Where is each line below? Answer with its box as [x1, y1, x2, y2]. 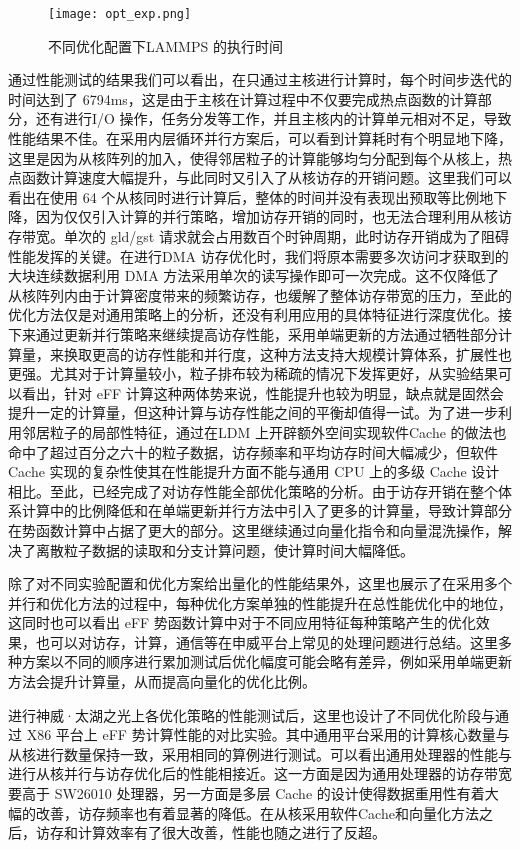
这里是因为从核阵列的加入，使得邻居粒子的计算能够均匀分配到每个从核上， [8, 147, 498, 168]
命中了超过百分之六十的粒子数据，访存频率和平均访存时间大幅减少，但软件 [8, 441, 498, 462]
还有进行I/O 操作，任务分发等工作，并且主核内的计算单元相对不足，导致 [35, 108, 512, 129]
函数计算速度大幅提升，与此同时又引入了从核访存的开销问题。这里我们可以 [21, 167, 512, 188]
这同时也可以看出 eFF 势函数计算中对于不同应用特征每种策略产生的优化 [8, 612, 476, 633]
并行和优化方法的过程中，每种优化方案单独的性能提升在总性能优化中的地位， [8, 592, 512, 613]
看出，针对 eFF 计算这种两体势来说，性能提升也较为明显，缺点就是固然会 [21, 382, 504, 403]
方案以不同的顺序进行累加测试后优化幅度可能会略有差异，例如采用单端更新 [21, 651, 512, 672]
